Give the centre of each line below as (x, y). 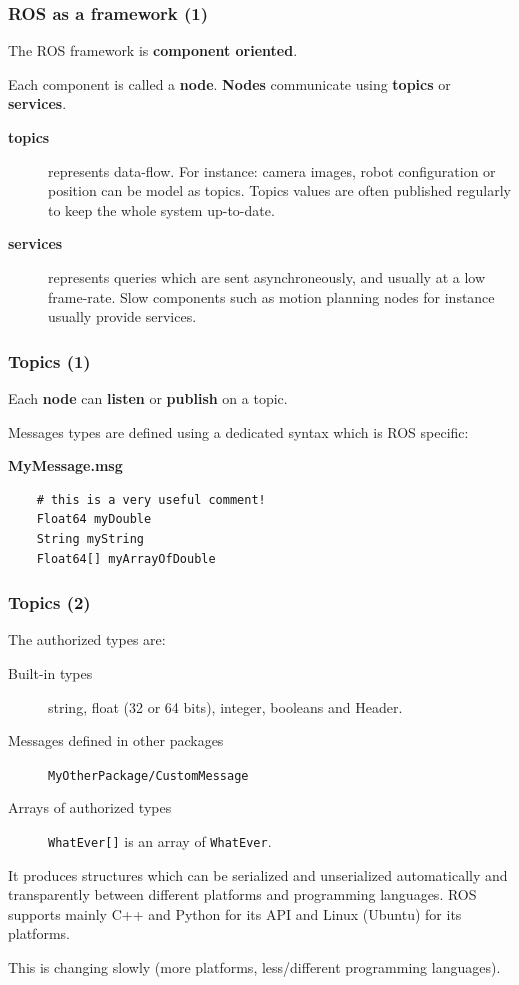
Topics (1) (49, 360)
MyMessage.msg (65, 465)
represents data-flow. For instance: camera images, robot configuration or (272, 170)
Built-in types (50, 672)
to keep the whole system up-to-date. (161, 209)
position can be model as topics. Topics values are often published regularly (279, 190)
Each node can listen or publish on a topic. (148, 397)
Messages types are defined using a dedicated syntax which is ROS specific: (238, 431)
